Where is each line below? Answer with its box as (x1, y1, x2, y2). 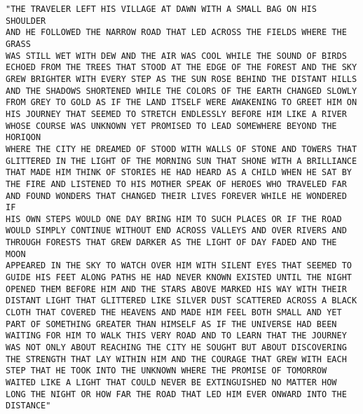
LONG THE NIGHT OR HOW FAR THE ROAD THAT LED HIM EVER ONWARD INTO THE (6, 389, 347, 399)
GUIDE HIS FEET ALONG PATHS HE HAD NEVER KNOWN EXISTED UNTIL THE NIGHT (6, 272, 352, 283)
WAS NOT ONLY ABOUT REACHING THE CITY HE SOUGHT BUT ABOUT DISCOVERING (6, 343, 347, 353)
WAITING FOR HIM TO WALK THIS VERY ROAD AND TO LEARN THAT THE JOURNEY (6, 331, 347, 341)
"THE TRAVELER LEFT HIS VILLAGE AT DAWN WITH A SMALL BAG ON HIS (6, 4, 317, 14)
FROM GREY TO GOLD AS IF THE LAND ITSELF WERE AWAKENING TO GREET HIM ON (6, 97, 357, 108)
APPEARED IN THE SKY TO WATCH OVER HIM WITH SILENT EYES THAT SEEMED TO (6, 261, 352, 271)
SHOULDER (6, 15, 46, 26)
